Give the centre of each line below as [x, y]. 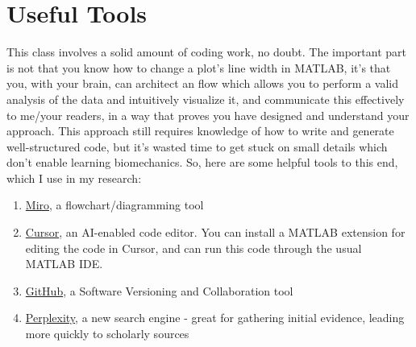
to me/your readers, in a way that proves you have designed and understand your [208, 115]
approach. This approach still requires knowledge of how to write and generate [200, 131]
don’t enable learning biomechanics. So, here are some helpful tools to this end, [202, 162]
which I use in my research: [74, 178]
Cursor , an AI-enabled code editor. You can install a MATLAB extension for [215, 232]
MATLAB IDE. [64, 264]
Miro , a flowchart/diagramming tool [114, 205]
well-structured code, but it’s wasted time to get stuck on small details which [197, 146]
